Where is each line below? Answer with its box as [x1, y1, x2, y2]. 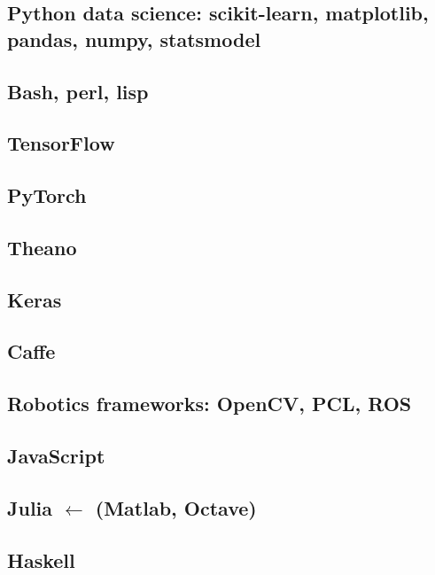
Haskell [7, 546, 75, 573]
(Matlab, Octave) [95, 493, 257, 521]
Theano [7, 233, 77, 260]
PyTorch [7, 182, 87, 209]
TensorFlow [7, 129, 115, 157]
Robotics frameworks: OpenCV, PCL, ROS [7, 390, 412, 417]
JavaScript [7, 442, 105, 470]
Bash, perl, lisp [7, 77, 149, 105]
